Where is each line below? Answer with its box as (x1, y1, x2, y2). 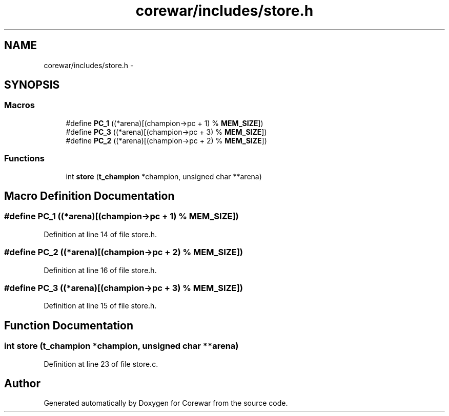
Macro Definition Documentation (4, 189, 175, 202)
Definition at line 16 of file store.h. (44, 265, 157, 275)
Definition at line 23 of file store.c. (44, 359, 158, 368)
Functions (4, 153, 45, 164)
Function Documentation (4, 319, 133, 332)
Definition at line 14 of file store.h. (44, 230, 157, 239)
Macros (4, 100, 35, 111)
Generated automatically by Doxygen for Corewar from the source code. (44, 399, 288, 408)
